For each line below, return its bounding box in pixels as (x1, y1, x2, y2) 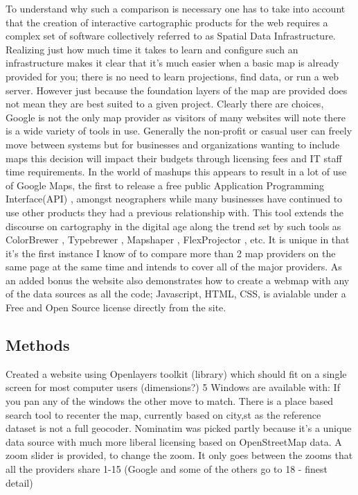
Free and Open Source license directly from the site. (6, 300, 226, 315)
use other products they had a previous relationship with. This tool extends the (6, 205, 343, 219)
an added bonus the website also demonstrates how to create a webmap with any (6, 272, 350, 287)
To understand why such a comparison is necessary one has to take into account (6, 1, 346, 15)
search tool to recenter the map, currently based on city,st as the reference (6, 407, 321, 422)
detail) (6, 475, 33, 489)
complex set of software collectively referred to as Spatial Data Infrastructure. (6, 28, 336, 43)
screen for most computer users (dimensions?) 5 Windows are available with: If (6, 380, 340, 394)
